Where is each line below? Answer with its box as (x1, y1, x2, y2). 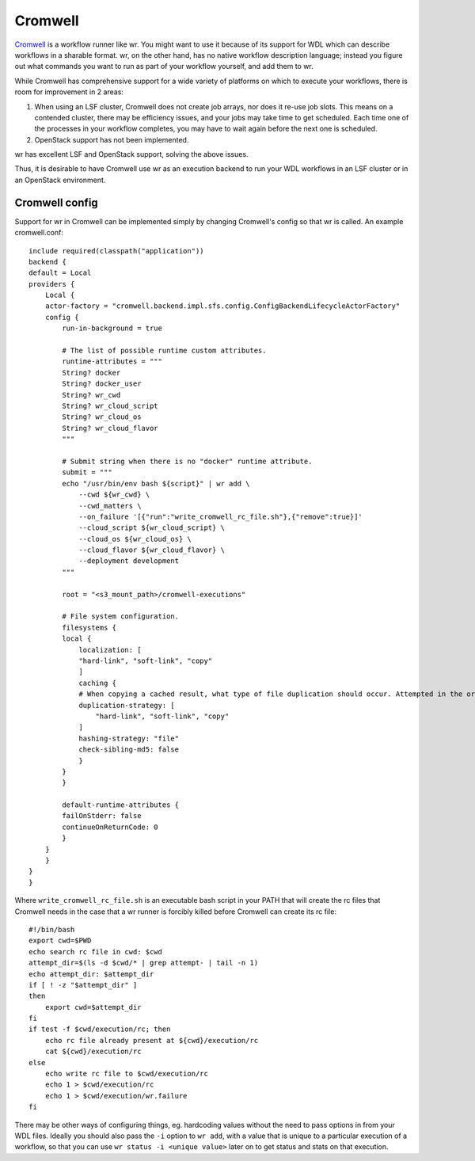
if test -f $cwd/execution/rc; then (28, 1025, 171, 1033)
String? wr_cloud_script (62, 402, 158, 410)
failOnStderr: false (62, 812, 142, 820)
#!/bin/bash (28, 925, 75, 934)
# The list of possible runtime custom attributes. (62, 346, 267, 356)
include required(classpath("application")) (28, 246, 205, 255)
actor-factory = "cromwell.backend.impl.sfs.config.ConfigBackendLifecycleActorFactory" (44, 302, 401, 310)
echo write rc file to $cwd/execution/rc (44, 1069, 209, 1079)
